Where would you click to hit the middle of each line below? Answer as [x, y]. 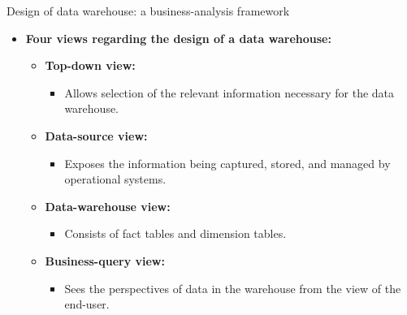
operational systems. [115, 179]
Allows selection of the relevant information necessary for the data [229, 92]
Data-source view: [96, 135]
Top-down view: [90, 65]
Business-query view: [105, 260]
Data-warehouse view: [108, 206]
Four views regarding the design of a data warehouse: [178, 38]
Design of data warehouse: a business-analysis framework [148, 11]
